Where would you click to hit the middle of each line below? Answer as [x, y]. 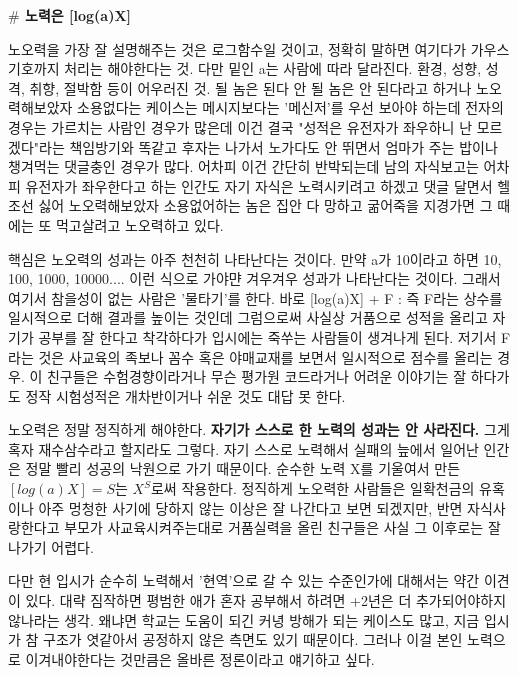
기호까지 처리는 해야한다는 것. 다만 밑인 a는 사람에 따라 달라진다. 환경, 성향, [245, 68]
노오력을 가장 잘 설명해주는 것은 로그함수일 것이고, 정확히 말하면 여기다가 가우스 [259, 48]
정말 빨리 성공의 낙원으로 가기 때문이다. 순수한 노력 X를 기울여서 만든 [243, 468]
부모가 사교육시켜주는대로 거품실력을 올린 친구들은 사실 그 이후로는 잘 [282, 527]
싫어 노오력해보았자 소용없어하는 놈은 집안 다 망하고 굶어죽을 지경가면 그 [265, 205]
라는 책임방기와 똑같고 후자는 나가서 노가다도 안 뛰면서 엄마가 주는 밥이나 [268, 146]
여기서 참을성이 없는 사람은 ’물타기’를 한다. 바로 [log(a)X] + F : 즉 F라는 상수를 [255, 297]
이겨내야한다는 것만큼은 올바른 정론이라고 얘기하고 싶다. [200, 658]
